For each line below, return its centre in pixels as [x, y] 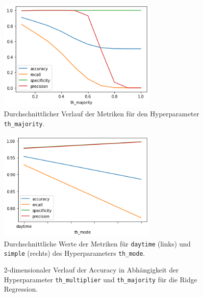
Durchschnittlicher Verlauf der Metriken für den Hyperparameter [102, 114]
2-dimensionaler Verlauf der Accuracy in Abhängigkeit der [91, 270]
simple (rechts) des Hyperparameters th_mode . [75, 253]
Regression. [21, 289]
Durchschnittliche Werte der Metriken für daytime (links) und [97, 243]
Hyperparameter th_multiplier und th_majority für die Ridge [101, 279]
